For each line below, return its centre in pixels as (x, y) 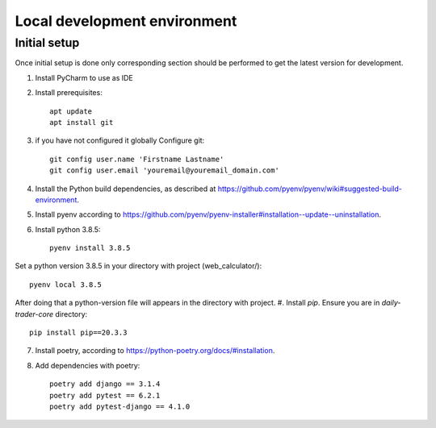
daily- (391, 303)
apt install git (82, 122)
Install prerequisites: (69, 93)
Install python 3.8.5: (68, 229)
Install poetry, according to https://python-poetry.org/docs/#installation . (155, 351)
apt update (71, 111)
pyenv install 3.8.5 (90, 248)
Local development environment (126, 21)
